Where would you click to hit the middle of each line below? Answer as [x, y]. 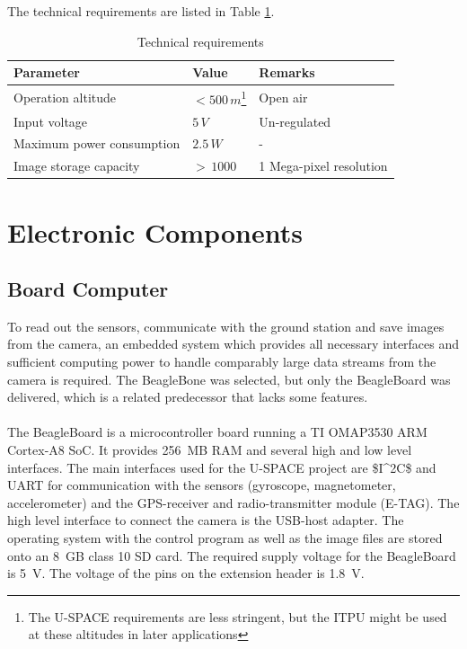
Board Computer [88, 289]
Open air [283, 97]
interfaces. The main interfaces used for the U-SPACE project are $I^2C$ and [222, 467]
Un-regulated [295, 121]
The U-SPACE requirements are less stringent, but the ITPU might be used [238, 616]
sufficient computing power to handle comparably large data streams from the [222, 362]
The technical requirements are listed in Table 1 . [141, 11]
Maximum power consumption [97, 143]
